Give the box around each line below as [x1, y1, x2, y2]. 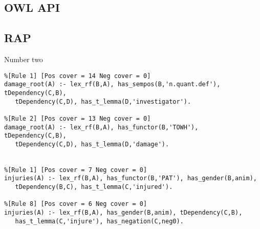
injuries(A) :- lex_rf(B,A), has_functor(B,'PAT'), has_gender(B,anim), [4, 175, 257, 182]
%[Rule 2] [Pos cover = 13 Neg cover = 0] [4, 115, 151, 122]
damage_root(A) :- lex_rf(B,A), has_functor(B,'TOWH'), [4, 123, 199, 131]
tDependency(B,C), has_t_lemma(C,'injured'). [15, 183, 173, 191]
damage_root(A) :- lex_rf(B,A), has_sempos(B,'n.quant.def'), [4, 81, 221, 88]
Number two [4, 53, 43, 64]
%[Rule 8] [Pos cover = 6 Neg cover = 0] [4, 200, 147, 208]
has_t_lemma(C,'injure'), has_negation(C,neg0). [15, 217, 184, 225]
